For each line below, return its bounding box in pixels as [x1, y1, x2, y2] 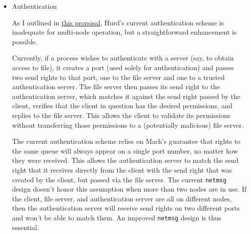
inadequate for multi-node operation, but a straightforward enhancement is [12, 27, 237, 37]
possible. [12, 36, 38, 46]
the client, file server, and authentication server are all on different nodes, [12, 193, 232, 203]
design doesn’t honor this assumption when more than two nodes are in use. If [12, 184, 247, 194]
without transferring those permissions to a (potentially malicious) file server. [12, 119, 244, 130]
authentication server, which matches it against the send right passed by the [12, 91, 241, 101]
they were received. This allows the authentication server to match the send [12, 155, 239, 165]
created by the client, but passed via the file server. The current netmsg [12, 174, 227, 184]
